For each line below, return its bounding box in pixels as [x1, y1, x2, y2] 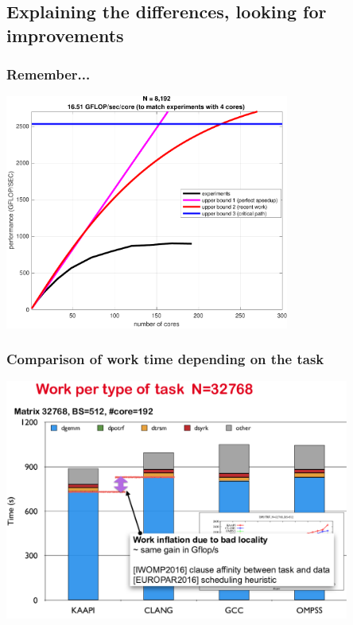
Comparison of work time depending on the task [6, 349, 324, 369]
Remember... [6, 64, 91, 84]
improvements [6, 22, 124, 47]
